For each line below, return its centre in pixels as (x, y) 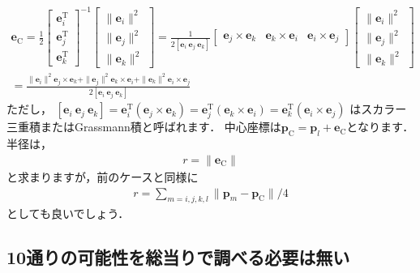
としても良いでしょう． (68, 213)
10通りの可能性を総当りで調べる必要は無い (178, 257)
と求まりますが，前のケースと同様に (103, 176)
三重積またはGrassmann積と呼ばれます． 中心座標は (144, 127)
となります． (380, 127)
